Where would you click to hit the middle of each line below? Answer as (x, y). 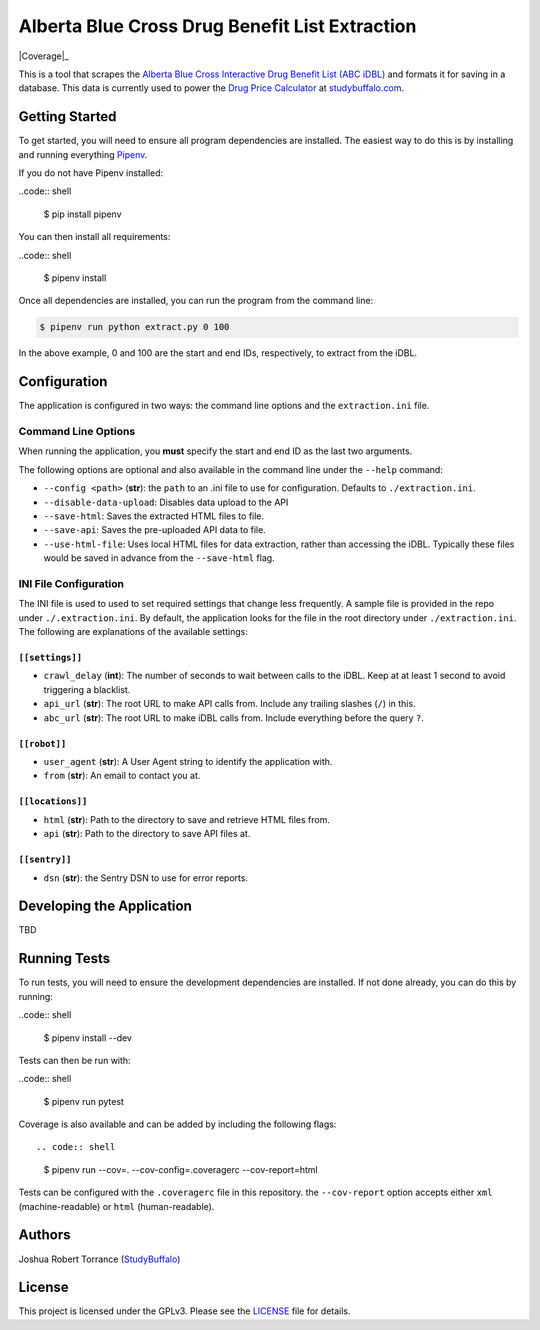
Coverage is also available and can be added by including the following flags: (177, 1124)
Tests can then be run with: (74, 1060)
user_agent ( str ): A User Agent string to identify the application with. (188, 761)
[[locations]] (53, 801)
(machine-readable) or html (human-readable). (116, 1206)
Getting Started (67, 116)
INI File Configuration (71, 583)
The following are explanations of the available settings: (133, 632)
